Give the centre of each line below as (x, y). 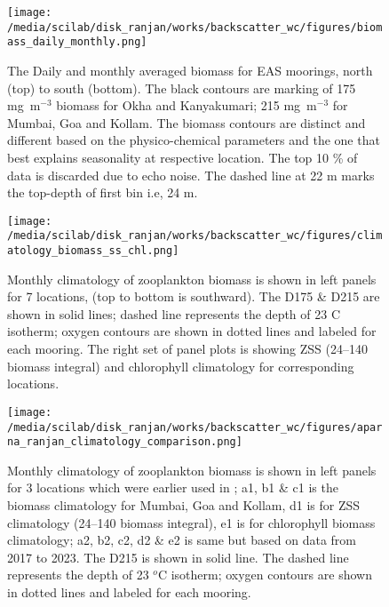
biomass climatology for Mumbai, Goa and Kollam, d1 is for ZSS (184, 505)
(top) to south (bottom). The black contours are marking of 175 (182, 88)
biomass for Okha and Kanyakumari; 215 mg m (187, 105)
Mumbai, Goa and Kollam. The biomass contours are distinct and (187, 122)
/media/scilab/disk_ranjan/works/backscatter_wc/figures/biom (195, 27)
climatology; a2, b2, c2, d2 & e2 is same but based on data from (182, 540)
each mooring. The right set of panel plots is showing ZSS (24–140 (187, 349)
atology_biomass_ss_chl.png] (93, 251)
